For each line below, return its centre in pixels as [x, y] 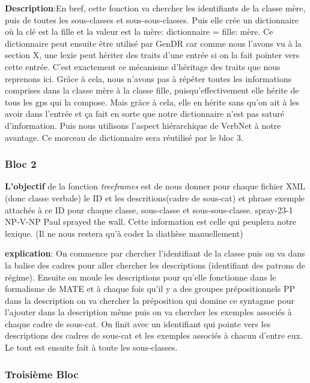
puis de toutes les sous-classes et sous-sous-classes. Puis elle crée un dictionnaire [152, 19]
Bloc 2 [21, 164]
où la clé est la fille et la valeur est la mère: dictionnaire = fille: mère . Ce [139, 31]
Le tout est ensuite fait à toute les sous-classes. [91, 347]
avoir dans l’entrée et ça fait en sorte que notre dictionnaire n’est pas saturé [144, 114]
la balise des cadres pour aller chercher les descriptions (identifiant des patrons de [155, 265]
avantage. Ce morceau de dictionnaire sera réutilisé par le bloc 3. [124, 137]
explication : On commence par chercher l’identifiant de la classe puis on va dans [155, 253]
